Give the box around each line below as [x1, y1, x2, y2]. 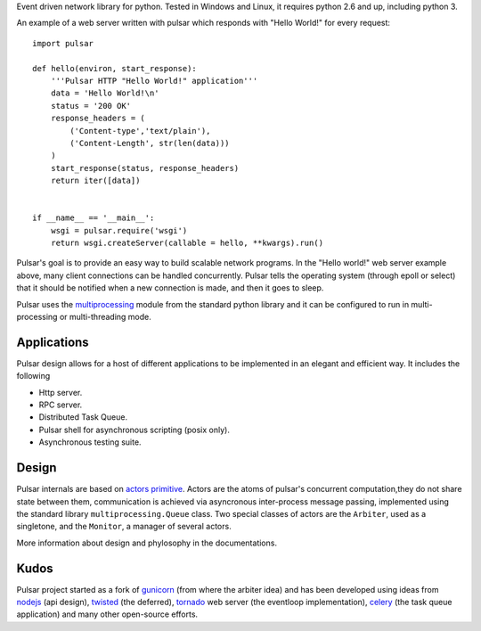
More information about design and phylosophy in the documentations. [16, 537, 278, 548]
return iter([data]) [50, 176, 141, 186]
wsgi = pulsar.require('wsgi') [50, 225, 188, 235]
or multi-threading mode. [59, 311, 151, 322]
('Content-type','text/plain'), [69, 126, 211, 135]
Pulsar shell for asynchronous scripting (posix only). [38, 424, 231, 435]
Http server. [38, 387, 83, 397]
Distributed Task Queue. [38, 412, 128, 422]
